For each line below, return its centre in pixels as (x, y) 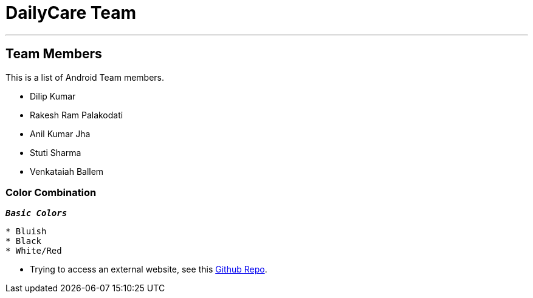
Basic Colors (36, 213)
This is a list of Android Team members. (85, 77)
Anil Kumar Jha (60, 134)
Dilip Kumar (53, 96)
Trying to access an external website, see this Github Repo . (149, 269)
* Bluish (26, 232)
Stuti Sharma (56, 152)
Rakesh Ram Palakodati (77, 115)
